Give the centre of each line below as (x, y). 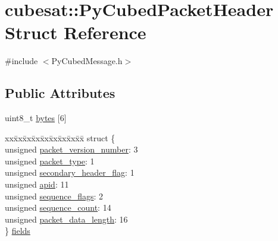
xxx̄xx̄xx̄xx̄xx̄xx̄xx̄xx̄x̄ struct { (60, 137)
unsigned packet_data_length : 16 (66, 219)
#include (21, 61)
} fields (18, 231)
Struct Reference (76, 32)
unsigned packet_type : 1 (50, 161)
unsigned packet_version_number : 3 (71, 149)
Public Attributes (60, 93)
